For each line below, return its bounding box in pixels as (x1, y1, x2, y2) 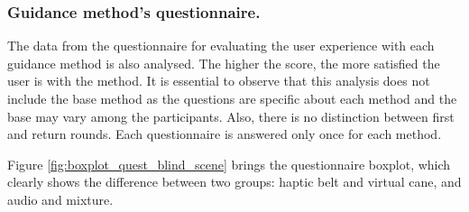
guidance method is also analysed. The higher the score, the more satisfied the (7, 53, 440, 72)
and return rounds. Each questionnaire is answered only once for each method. (7, 124, 442, 143)
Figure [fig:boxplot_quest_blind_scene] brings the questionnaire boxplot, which (7, 154, 451, 173)
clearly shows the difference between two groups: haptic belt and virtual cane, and (7, 172, 462, 191)
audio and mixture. (7, 189, 114, 208)
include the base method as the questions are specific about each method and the (7, 89, 457, 107)
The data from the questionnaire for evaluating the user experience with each (7, 36, 435, 55)
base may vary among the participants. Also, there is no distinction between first (7, 106, 455, 125)
